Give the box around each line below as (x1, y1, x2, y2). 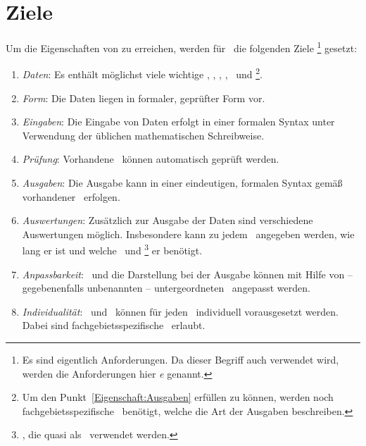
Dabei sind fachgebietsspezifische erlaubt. (22, 318, 206, 333)
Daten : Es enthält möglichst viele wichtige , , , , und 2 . (22, 65, 263, 82)
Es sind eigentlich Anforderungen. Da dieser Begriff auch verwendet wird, (22, 352, 339, 366)
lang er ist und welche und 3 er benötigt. (22, 241, 203, 258)
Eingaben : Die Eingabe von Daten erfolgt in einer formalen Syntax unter (22, 114, 335, 129)
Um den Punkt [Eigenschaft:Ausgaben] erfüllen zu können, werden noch (22, 390, 334, 404)
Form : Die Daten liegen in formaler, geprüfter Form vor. (22, 90, 265, 105)
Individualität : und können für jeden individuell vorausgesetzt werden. (22, 304, 339, 318)
